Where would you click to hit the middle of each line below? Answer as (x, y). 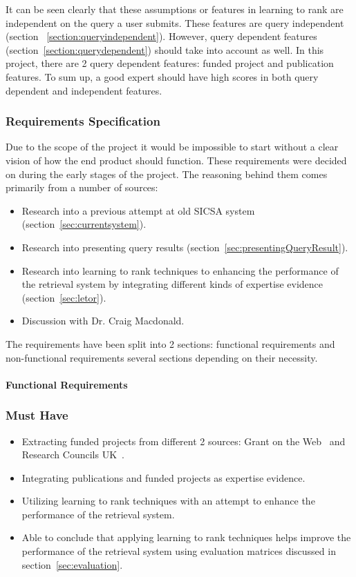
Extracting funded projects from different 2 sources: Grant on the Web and (184, 441)
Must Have (37, 415)
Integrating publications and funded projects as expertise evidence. (163, 477)
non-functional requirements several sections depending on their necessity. (162, 357)
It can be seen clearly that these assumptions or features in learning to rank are (175, 9)
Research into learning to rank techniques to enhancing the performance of (180, 270)
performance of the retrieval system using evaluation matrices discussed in (179, 551)
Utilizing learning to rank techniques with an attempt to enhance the (168, 501)
